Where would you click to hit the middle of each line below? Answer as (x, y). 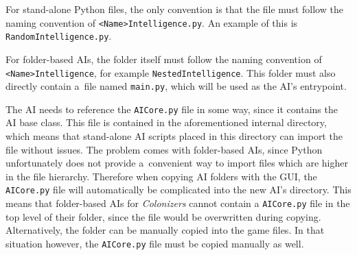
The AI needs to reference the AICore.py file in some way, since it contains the (172, 109)
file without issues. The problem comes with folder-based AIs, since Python (164, 149)
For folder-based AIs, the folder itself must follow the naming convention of (164, 59)
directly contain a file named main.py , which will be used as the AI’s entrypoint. (176, 86)
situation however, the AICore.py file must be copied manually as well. (155, 243)
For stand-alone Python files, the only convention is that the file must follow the (174, 9)
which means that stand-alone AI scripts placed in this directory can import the (174, 136)
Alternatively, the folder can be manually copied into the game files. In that (165, 230)
